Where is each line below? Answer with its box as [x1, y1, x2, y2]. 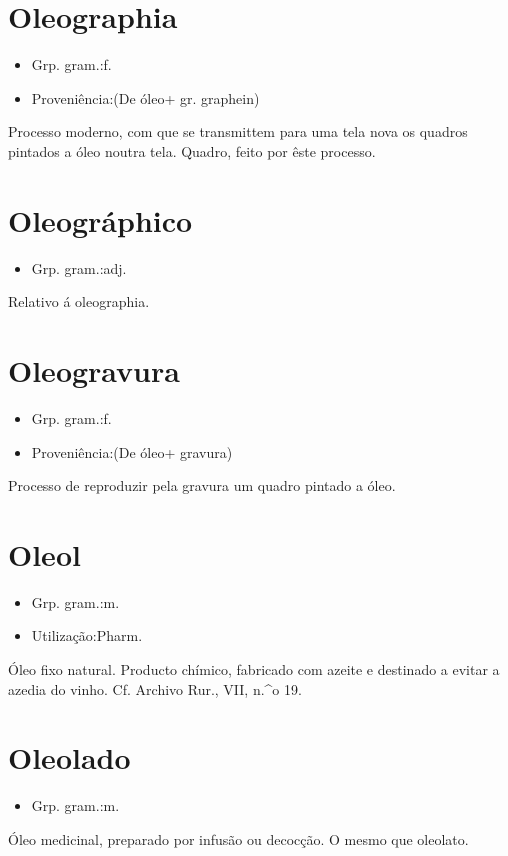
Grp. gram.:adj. [31, 257, 127, 278]
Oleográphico [8, 199, 193, 240]
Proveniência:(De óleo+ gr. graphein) [31, 87, 260, 108]
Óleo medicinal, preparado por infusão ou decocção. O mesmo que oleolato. [8, 828, 469, 849]
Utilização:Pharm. [31, 625, 143, 646]
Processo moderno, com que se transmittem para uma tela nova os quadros [8, 121, 468, 142]
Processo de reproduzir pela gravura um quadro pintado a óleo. [8, 475, 396, 496]
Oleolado [8, 737, 131, 778]
